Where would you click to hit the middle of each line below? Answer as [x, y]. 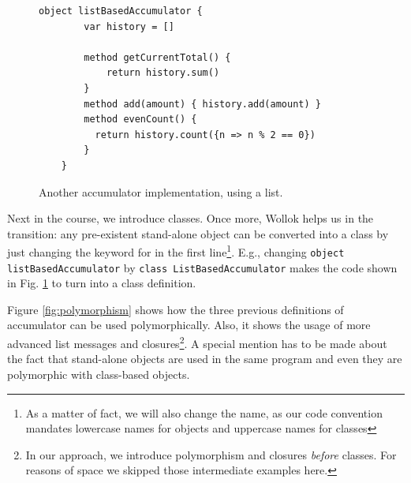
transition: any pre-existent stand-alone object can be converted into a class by [198, 233]
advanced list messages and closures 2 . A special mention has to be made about [197, 342]
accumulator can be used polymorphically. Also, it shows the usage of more [189, 325]
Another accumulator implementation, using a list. [161, 191]
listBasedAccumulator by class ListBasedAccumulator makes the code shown [202, 267]
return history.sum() [163, 73]
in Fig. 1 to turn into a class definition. [102, 283]
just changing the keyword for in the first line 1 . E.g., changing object [176, 251]
